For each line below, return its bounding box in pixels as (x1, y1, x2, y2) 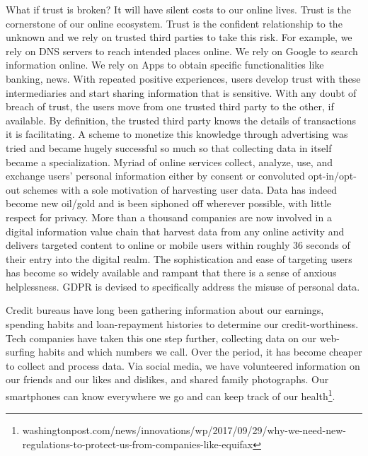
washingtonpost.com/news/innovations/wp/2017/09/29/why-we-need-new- (22, 423, 347, 438)
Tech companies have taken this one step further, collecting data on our (6, 330, 316, 345)
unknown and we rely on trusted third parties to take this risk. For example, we (6, 30, 352, 45)
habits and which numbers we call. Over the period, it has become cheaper (38, 344, 362, 359)
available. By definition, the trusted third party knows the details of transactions (6, 112, 357, 127)
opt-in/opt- (308, 168, 357, 183)
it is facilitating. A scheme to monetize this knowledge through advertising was (6, 127, 348, 141)
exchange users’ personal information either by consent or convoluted (6, 168, 305, 183)
